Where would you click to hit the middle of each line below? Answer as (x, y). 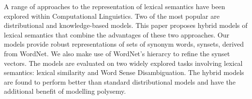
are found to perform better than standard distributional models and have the (120, 81)
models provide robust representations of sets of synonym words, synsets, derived (124, 44)
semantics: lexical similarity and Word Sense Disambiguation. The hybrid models (124, 72)
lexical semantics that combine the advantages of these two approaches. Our (117, 34)
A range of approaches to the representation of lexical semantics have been (115, 6)
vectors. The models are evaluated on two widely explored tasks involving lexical (123, 63)
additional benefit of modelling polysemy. (65, 91)
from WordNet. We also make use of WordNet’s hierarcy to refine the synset (117, 53)
